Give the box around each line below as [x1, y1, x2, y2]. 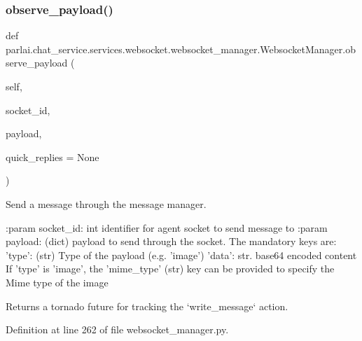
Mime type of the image [6, 274, 109, 289]
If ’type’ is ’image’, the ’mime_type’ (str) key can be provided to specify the [6, 261, 335, 276]
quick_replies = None [6, 149, 99, 164]
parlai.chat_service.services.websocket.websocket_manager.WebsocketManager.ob [6, 41, 356, 56]
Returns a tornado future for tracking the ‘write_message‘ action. [6, 298, 288, 313]
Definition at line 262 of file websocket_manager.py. [6, 322, 229, 337]
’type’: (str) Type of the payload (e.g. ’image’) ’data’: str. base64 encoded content [6, 247, 357, 262]
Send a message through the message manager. [6, 196, 207, 211]
